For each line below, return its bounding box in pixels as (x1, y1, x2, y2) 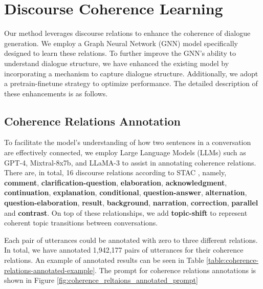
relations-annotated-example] (4, 264, 95, 275)
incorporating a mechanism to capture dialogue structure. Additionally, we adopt (4, 68, 258, 78)
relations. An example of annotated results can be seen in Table (4, 255, 204, 265)
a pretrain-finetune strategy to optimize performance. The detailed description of (4, 78, 258, 89)
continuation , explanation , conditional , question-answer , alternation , (4, 187, 247, 198)
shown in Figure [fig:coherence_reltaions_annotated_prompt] (4, 275, 198, 285)
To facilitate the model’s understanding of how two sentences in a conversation (4, 137, 251, 148)
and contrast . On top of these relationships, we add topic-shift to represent (4, 207, 248, 218)
